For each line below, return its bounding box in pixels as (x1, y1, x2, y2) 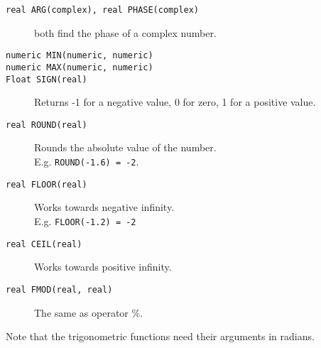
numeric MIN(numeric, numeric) (6, 50, 153, 61)
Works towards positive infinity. (34, 259, 172, 274)
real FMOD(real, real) (6, 284, 113, 295)
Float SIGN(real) (6, 74, 87, 85)
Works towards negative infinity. (34, 200, 175, 214)
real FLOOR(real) (6, 179, 87, 190)
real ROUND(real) (6, 119, 87, 130)
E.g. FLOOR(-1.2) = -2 (34, 213, 136, 228)
